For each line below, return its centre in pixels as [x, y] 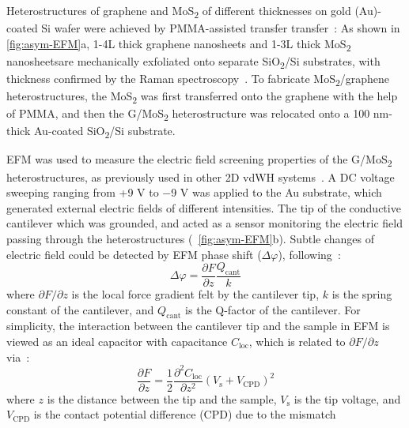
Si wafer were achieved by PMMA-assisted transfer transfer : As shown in [221, 28]
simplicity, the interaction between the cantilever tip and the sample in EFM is [198, 326]
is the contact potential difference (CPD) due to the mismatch [185, 414]
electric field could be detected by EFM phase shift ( [134, 254]
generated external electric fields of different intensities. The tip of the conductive [204, 207]
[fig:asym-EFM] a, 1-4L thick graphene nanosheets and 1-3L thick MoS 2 [179, 44]
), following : [309, 254]
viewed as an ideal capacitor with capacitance [117, 341]
